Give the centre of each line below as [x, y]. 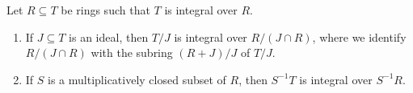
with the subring [132, 53]
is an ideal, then [109, 36]
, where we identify [359, 36]
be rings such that [105, 10]
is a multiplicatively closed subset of [137, 79]
